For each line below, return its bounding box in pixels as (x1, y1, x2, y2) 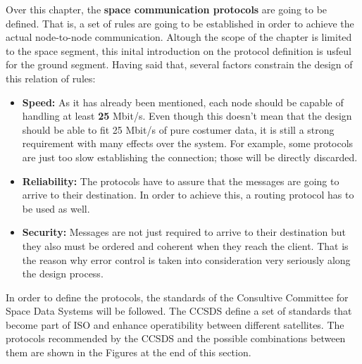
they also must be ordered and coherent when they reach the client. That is (22, 238, 349, 253)
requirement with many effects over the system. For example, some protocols (22, 136, 354, 151)
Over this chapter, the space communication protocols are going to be (6, 2, 327, 16)
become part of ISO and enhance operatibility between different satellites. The (6, 317, 344, 332)
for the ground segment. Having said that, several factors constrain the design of (6, 57, 353, 72)
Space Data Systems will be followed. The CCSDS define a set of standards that (6, 303, 352, 318)
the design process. (22, 266, 104, 281)
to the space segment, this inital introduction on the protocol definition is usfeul (6, 43, 351, 58)
